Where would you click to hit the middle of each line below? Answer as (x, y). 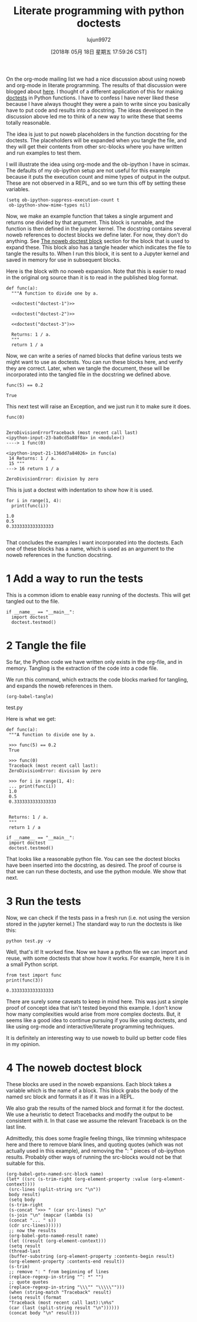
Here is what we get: (31, 719)
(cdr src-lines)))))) (35, 1225)
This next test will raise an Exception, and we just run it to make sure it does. (98, 406)
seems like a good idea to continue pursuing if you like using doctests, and (96, 1020)
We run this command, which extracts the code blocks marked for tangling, (97, 679)
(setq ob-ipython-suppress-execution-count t (63, 200)
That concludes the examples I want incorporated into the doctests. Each (95, 542)
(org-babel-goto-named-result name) (54, 1236)
